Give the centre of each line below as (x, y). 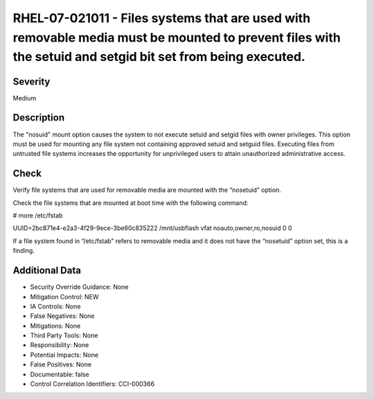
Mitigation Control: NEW (65, 296)
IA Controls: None (55, 306)
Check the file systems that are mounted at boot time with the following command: (131, 203)
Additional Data (47, 271)
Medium (25, 98)
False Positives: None (61, 364)
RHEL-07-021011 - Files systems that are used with (162, 18)
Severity (32, 81)
